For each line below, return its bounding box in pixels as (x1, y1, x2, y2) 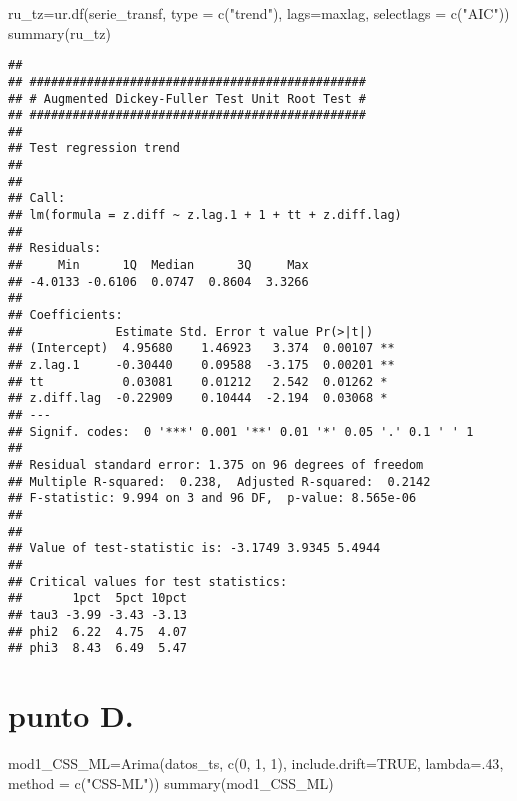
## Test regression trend (8, 141, 180, 156)
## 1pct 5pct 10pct (8, 591, 187, 606)
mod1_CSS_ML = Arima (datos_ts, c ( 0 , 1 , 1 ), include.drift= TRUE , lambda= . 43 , (8, 752, 504, 773)
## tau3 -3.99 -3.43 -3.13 (8, 607, 187, 622)
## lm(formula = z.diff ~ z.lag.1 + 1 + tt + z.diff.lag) (8, 208, 402, 223)
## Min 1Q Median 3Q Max (8, 258, 309, 273)
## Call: (8, 191, 66, 206)
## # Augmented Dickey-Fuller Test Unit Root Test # (8, 91, 366, 106)
